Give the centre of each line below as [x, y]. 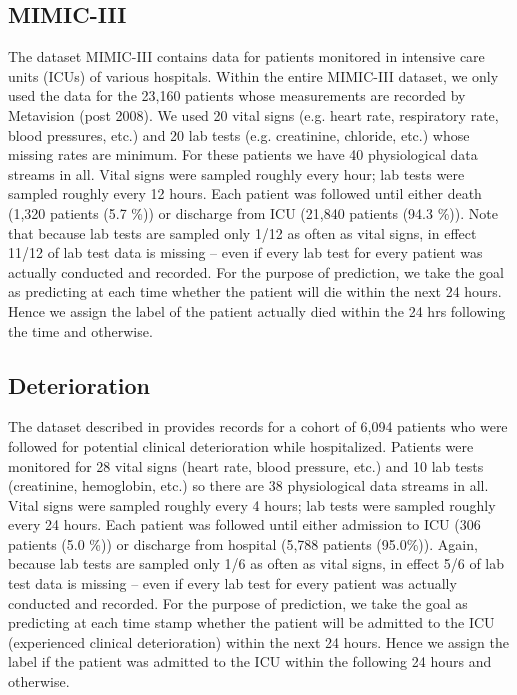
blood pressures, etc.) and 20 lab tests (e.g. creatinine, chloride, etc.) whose [239, 134]
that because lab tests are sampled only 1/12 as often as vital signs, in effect [242, 232]
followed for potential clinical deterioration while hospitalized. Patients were [241, 445]
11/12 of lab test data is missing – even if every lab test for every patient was [245, 252]
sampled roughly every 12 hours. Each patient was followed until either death [245, 193]
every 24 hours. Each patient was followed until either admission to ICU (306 [244, 524]
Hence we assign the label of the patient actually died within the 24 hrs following [257, 310]
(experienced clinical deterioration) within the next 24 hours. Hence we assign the [258, 641]
